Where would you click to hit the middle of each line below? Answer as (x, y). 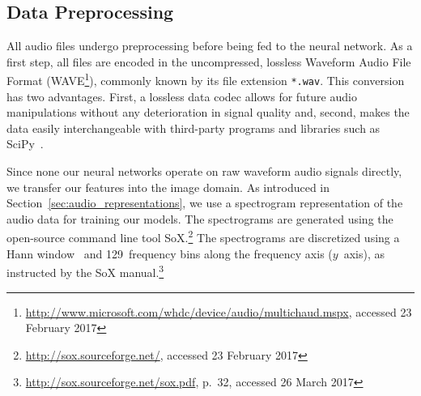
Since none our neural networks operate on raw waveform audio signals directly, (204, 171)
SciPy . (25, 144)
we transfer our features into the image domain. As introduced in (168, 187)
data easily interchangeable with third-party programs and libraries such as (193, 128)
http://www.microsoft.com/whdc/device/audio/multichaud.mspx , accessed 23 (219, 311)
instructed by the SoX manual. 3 (85, 271)
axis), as (364, 253)
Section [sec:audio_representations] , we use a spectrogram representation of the (205, 203)
